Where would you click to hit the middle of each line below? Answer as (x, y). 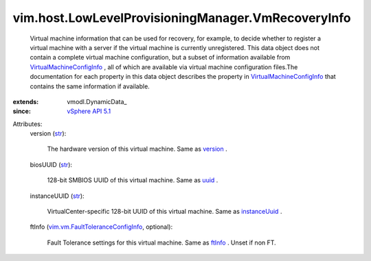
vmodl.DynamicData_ (97, 101)
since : (22, 111)
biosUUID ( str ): (51, 164)
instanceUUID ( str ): (57, 196)
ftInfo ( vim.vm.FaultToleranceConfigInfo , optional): (101, 227)
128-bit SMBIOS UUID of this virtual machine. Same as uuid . (133, 180)
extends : (26, 101)
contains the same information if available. (90, 86)
